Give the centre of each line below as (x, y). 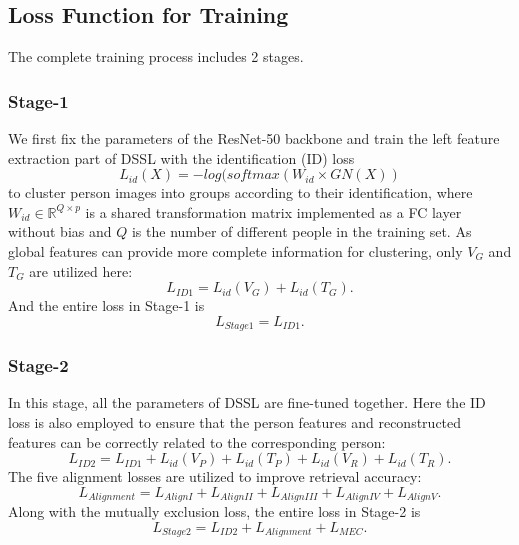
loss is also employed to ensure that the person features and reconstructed (235, 422)
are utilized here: (81, 270)
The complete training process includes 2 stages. (156, 56)
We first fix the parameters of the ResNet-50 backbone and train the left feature (254, 138)
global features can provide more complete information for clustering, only (235, 250)
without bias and (60, 231)
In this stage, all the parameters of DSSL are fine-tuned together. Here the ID (247, 402)
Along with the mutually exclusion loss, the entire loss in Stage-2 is (214, 511)
